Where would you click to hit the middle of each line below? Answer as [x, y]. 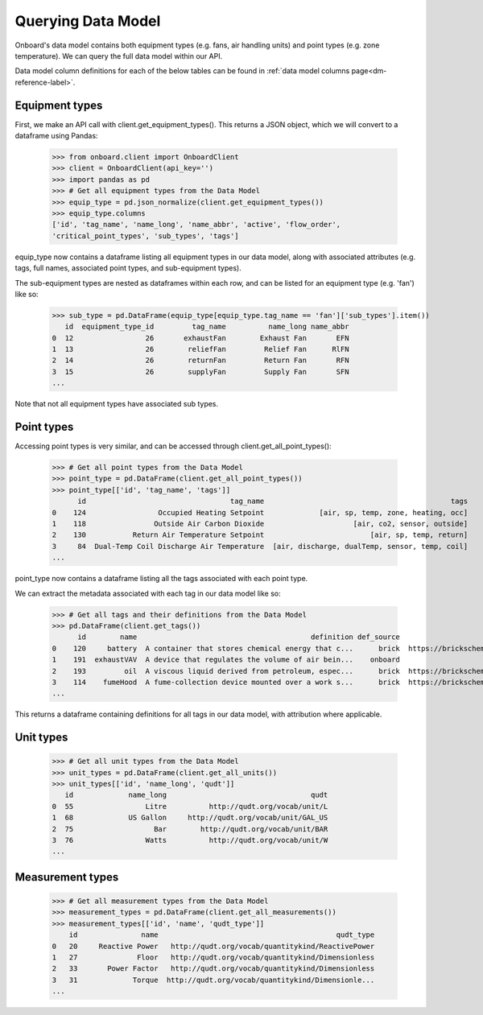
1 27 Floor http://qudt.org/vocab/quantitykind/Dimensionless [213, 957]
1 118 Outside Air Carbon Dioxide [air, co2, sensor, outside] [260, 524]
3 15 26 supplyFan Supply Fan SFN [200, 371]
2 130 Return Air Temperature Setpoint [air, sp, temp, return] [260, 535]
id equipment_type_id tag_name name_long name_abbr [207, 327]
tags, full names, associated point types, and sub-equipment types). [128, 268]
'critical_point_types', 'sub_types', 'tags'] [145, 236]
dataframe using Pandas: [56, 136]
